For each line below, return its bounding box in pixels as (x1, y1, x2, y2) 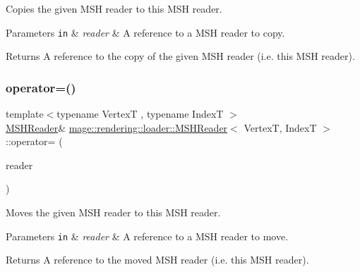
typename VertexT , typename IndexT (56, 106, 224, 121)
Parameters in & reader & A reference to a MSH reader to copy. (6, 25, 285, 39)
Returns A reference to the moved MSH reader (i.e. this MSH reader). (6, 252, 309, 267)
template (6, 106, 44, 121)
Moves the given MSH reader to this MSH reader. (6, 205, 221, 220)
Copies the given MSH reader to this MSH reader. (6, 1, 222, 16)
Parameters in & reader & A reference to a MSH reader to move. (6, 228, 289, 243)
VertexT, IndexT (244, 120, 317, 135)
